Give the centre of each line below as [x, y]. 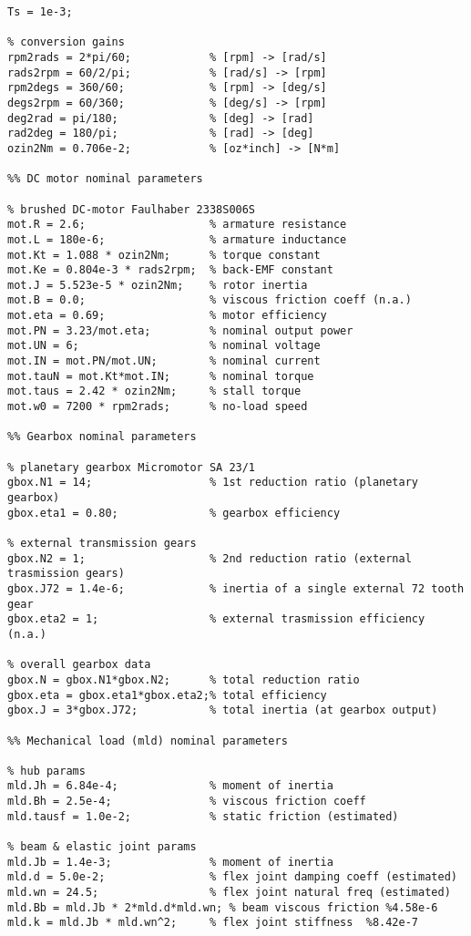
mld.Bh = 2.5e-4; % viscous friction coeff [187, 802]
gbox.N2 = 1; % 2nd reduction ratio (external [210, 558]
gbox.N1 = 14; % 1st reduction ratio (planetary [213, 483]
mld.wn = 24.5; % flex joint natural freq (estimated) [229, 893]
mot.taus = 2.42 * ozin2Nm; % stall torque [154, 391]
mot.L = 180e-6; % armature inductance [177, 239]
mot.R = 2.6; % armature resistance [177, 225]
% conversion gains [66, 42]
